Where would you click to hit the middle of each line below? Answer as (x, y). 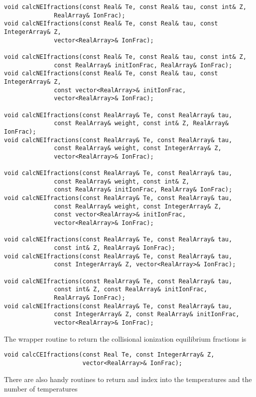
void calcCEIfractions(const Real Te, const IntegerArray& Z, (109, 355)
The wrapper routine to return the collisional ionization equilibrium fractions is (125, 338)
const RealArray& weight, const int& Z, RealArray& (141, 123)
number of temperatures (41, 389)
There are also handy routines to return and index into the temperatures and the (128, 379)
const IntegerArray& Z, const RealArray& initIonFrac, (147, 314)
